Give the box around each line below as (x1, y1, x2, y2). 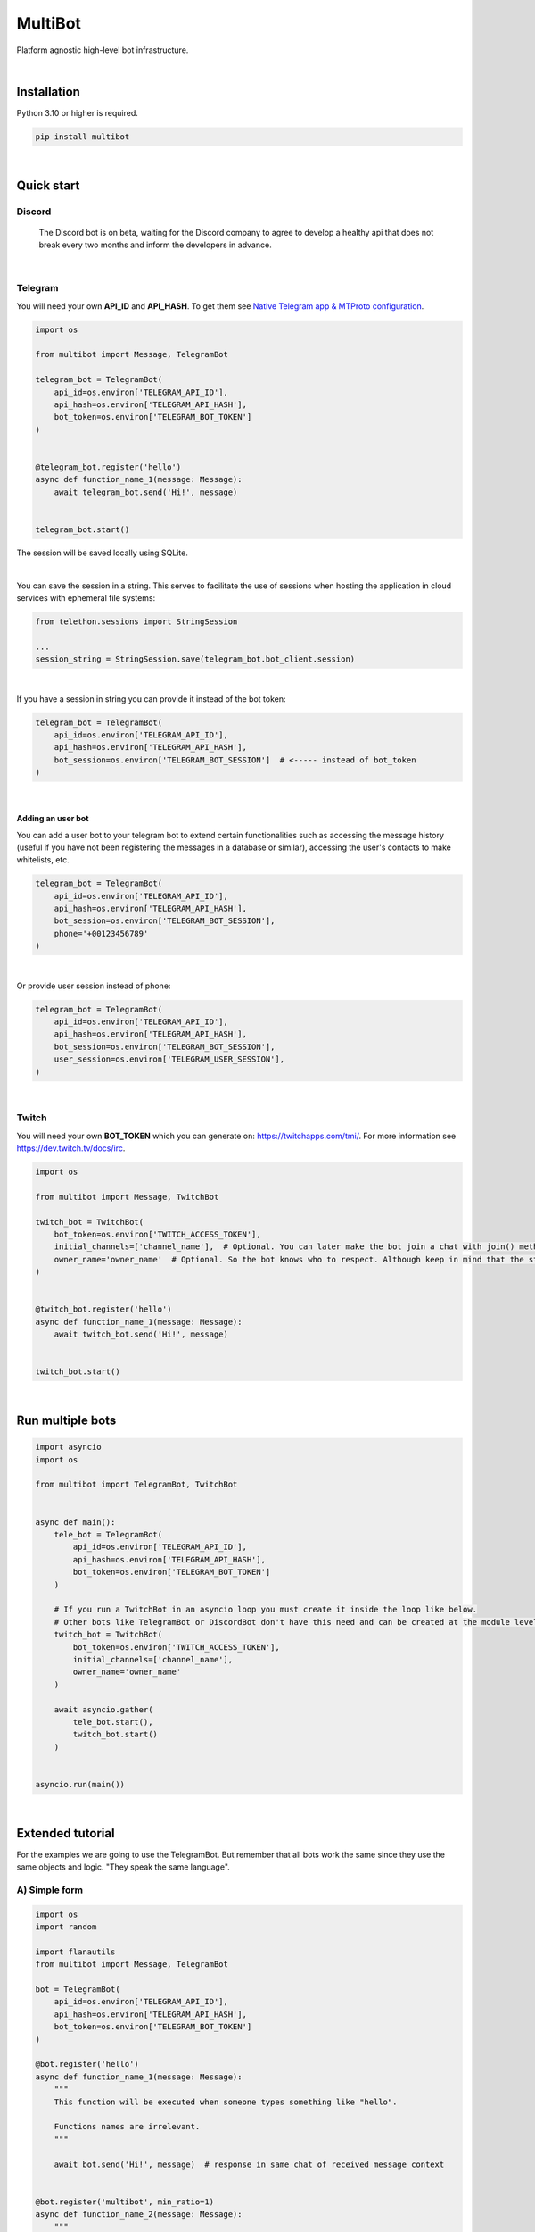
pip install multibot (35, 131, 130, 142)
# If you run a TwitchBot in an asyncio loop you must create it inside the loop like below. (53, 1604, 477, 1615)
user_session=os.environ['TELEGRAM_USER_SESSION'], (53, 1054, 285, 1064)
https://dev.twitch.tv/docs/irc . (16, 1143, 126, 1153)
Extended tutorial (16, 1826, 115, 1841)
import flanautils (35, 1946, 116, 1957)
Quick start (16, 178, 80, 193)
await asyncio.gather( (53, 1704, 153, 1714)
